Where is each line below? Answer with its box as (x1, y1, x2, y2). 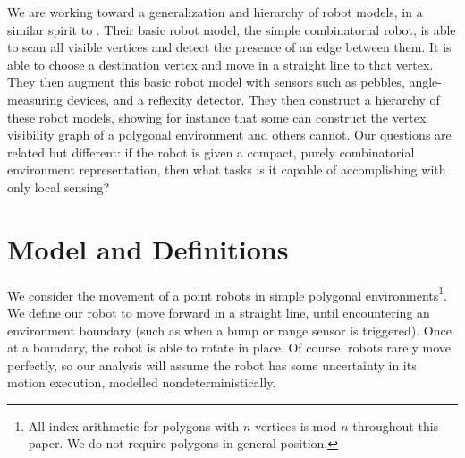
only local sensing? (7, 177, 110, 196)
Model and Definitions (7, 230, 289, 267)
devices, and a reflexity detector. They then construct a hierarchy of (67, 89, 440, 108)
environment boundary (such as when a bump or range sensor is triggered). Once (7, 320, 452, 339)
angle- (409, 72, 442, 91)
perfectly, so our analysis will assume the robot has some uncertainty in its (7, 355, 417, 374)
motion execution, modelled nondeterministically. (7, 373, 276, 392)
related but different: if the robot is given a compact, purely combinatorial (7, 142, 415, 161)
